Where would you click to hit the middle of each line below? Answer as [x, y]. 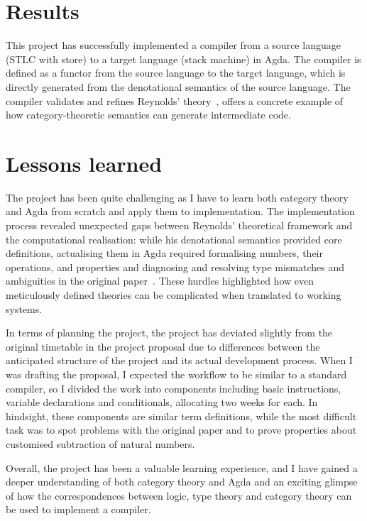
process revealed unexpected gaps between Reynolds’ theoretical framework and [179, 225]
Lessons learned [84, 163]
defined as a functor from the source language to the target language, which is [176, 73]
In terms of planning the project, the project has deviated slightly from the [169, 333]
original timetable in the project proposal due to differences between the [163, 346]
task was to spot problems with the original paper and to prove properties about [181, 430]
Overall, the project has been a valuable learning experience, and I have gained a [182, 467]
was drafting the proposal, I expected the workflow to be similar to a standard [176, 374]
